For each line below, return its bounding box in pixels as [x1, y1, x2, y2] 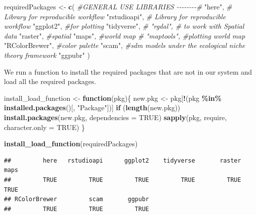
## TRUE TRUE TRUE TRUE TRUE [4, 176, 241, 183]
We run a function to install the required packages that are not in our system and [4, 66, 252, 77]
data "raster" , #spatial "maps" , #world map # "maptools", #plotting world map [4, 30, 245, 41]
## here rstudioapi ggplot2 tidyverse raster [4, 157, 241, 164]
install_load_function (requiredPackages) [4, 138, 138, 149]
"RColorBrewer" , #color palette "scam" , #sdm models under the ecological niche [4, 40, 245, 50]
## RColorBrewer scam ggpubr [4, 196, 149, 203]
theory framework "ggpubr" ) [4, 49, 90, 60]
